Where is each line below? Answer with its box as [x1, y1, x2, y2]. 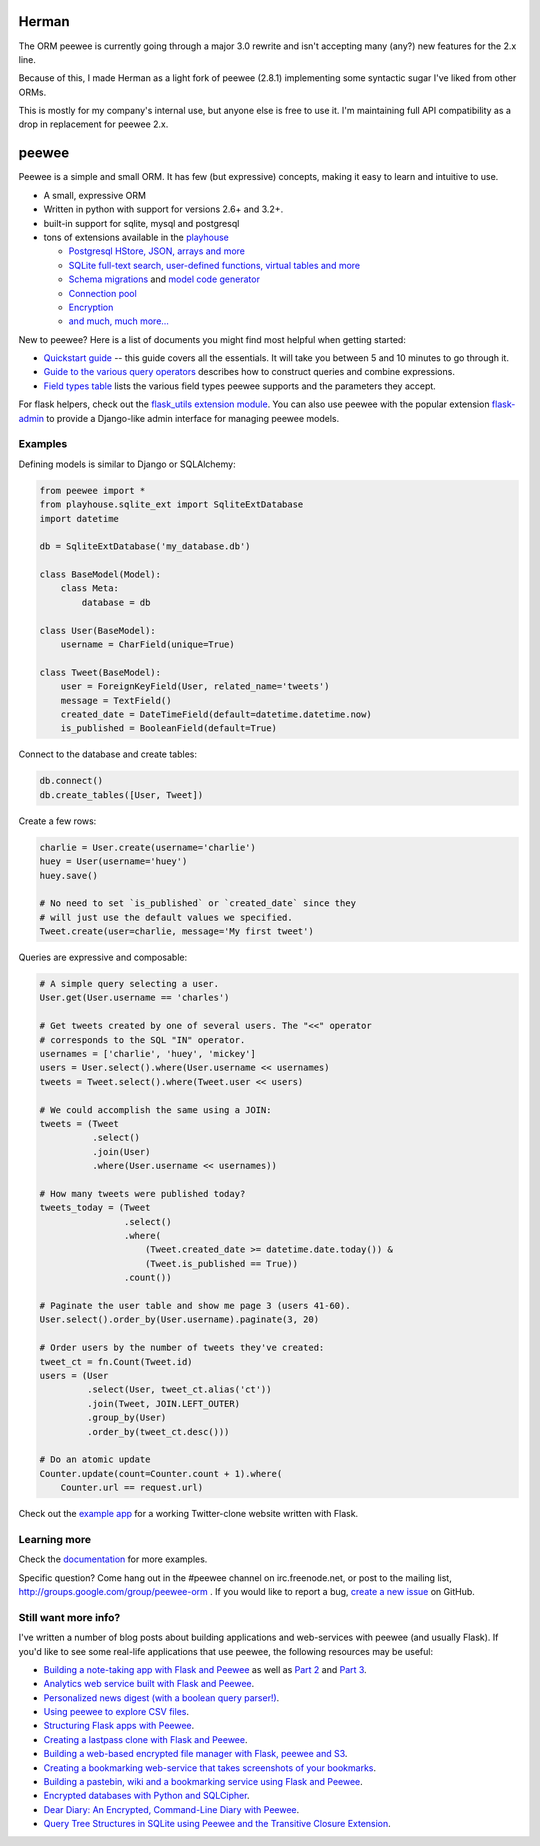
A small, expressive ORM [43, 189, 147, 201]
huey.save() [39, 870, 99, 881]
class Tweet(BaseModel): [39, 666, 162, 678]
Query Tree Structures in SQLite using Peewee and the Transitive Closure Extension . [43, 1818, 392, 1830]
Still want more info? [18, 1610, 121, 1624]
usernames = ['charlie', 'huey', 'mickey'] [39, 1048, 257, 1059]
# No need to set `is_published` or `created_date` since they [39, 898, 357, 909]
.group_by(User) [86, 1412, 167, 1424]
